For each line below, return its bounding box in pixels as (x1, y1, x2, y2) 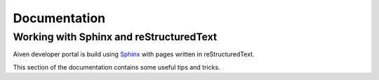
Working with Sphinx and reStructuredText (13, 31, 218, 43)
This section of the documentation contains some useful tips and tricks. (13, 63, 220, 71)
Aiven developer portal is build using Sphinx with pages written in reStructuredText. (13, 50, 255, 58)
